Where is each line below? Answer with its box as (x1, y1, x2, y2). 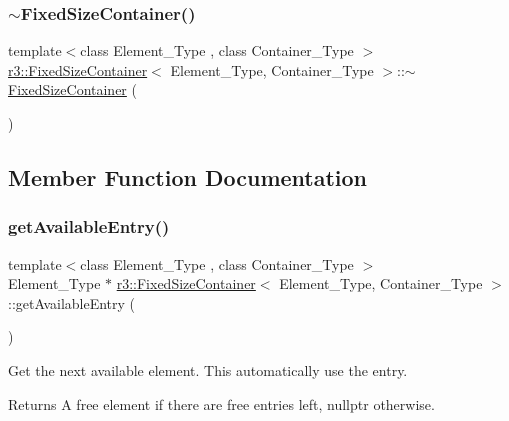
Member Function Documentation (8, 161, 368, 192)
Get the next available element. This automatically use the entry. (8, 359, 408, 380)
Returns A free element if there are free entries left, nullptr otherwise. (8, 393, 435, 414)
